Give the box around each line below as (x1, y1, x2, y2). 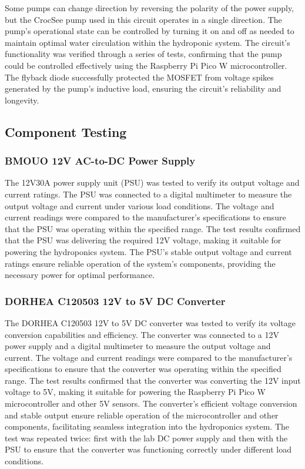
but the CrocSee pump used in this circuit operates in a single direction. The (5, 13, 282, 25)
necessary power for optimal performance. (5, 269, 155, 281)
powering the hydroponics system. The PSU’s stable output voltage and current (5, 245, 292, 257)
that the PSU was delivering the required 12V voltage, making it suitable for (5, 234, 281, 246)
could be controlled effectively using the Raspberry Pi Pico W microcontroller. (5, 59, 287, 71)
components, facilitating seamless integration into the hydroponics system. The (5, 420, 289, 433)
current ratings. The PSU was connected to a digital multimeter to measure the (5, 187, 292, 200)
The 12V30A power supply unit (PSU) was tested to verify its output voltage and (5, 176, 300, 189)
